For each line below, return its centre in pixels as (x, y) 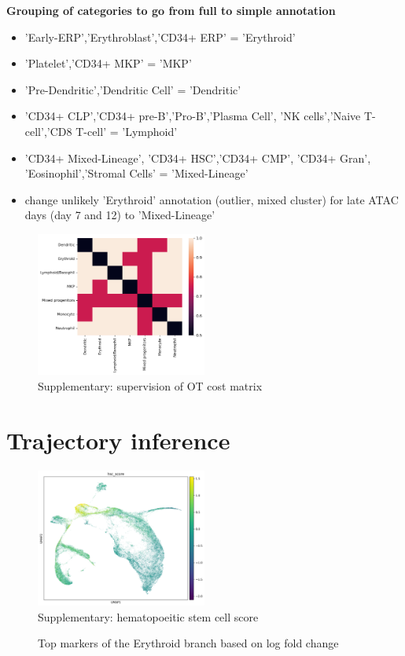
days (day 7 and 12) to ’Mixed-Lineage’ (120, 215)
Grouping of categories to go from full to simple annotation (171, 10)
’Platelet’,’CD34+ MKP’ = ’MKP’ (108, 63)
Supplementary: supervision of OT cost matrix (150, 385)
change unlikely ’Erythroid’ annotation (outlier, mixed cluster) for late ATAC (212, 199)
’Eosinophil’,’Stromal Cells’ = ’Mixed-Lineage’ (136, 173)
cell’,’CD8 (48, 131)
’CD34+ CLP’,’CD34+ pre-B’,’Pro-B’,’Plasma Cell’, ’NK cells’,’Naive (193, 116)
